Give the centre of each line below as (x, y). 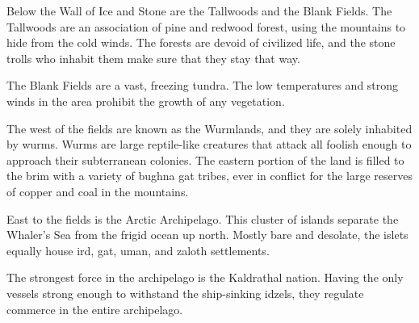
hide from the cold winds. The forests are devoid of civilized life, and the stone (201, 42)
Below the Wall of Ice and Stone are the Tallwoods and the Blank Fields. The (199, 10)
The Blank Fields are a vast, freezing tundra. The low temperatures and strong (203, 85)
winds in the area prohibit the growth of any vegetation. (146, 101)
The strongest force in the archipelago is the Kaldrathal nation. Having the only (205, 277)
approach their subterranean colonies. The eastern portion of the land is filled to (205, 159)
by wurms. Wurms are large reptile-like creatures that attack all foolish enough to (209, 144)
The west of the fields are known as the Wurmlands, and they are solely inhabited (209, 128)
